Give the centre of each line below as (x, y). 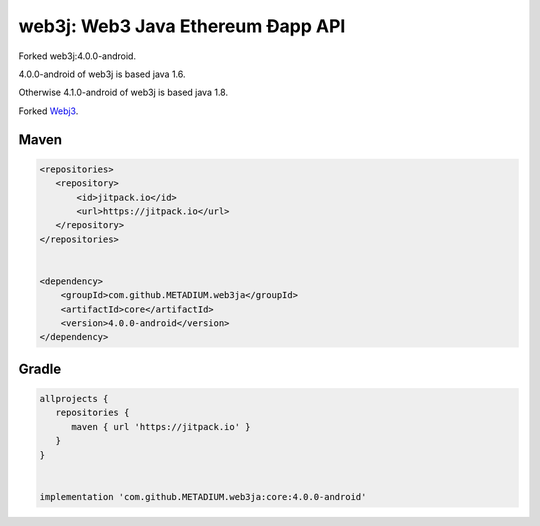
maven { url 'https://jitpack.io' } (161, 426)
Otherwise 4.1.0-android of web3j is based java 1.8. (123, 92)
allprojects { (74, 398)
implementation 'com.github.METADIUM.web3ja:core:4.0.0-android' (203, 496)
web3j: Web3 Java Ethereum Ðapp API (182, 26)
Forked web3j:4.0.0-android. (77, 56)
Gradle (40, 368)
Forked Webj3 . (48, 111)
